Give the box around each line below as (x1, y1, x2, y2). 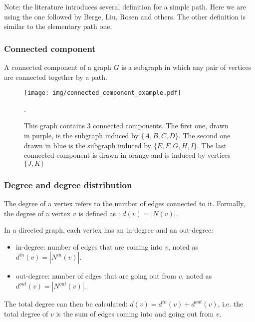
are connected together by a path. (4, 71, 107, 82)
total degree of (4, 308, 48, 319)
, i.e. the (218, 299, 244, 309)
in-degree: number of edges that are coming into (15, 241, 163, 252)
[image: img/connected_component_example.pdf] (24, 89, 181, 97)
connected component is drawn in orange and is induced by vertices (24, 150, 231, 160)
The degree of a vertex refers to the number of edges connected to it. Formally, (4, 198, 246, 209)
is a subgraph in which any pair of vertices (121, 62, 252, 72)
